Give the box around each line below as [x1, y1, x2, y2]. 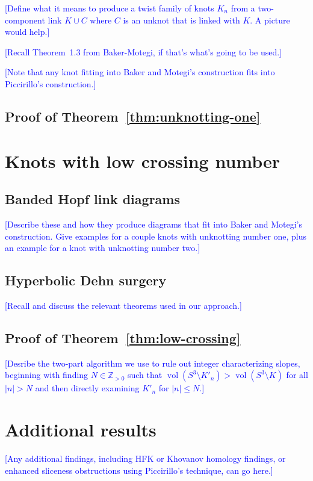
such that [127, 368, 163, 381]
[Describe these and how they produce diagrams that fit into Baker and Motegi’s [5, 217, 302, 230]
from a [231, 2, 255, 14]
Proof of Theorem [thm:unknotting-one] [5, 107, 261, 125]
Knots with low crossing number [5, 148, 280, 173]
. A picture [250, 13, 290, 26]
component [5, 13, 45, 26]
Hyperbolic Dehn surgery [5, 271, 167, 290]
